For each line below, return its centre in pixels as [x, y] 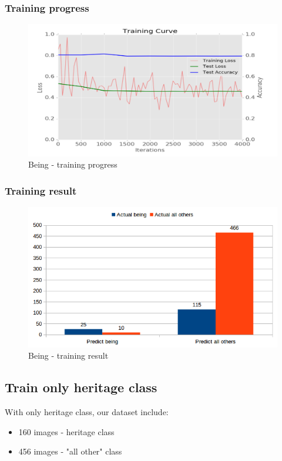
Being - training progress [73, 164]
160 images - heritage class [66, 431]
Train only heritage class [81, 387]
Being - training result [68, 355]
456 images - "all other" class [70, 451]
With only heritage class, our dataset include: [87, 411]
